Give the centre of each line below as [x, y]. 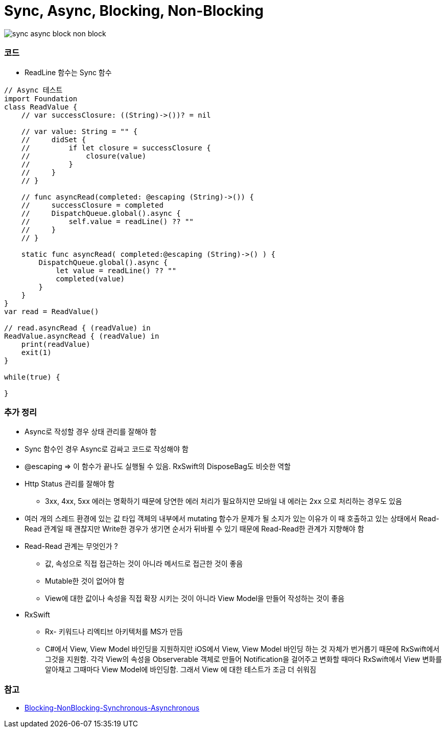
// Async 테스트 [33, 90]
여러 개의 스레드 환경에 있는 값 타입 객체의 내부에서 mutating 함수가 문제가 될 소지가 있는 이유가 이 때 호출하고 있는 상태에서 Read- [232, 519]
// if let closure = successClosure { [116, 148]
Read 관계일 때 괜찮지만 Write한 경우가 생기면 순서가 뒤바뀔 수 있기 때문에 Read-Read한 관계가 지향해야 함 [194, 529]
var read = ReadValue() [52, 311]
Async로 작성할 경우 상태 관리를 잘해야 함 [91, 432]
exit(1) [36, 352]
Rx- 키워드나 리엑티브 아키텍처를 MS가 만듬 [114, 632]
